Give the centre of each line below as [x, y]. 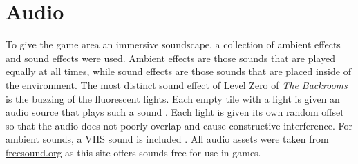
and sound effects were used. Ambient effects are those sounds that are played [170, 58]
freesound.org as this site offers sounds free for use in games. [133, 152]
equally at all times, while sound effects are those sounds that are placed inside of [178, 71]
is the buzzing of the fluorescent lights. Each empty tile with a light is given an [173, 98]
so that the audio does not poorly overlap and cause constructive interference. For [179, 125]
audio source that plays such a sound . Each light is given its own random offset [175, 112]
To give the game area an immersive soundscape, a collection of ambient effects [173, 44]
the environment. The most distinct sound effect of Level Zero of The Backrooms [177, 84]
